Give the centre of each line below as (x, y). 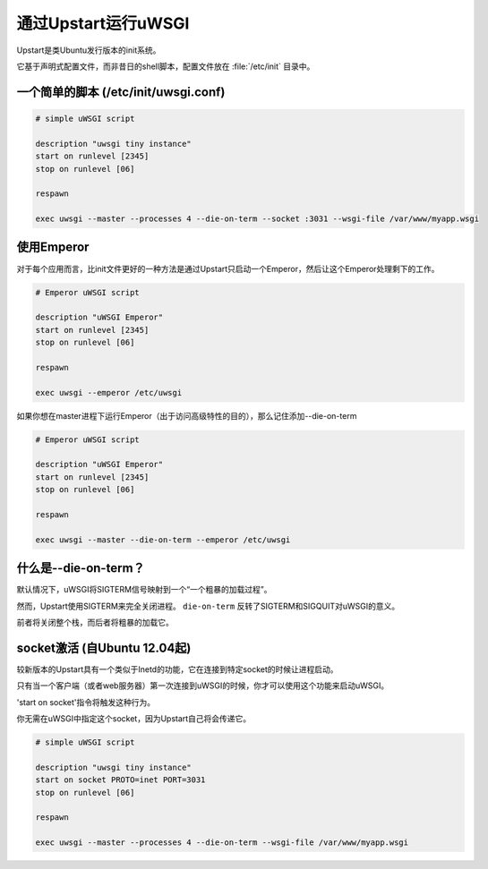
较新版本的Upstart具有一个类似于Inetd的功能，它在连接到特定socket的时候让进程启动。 (178, 669)
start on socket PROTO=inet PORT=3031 (120, 780)
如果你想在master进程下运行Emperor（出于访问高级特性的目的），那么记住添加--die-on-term (187, 415)
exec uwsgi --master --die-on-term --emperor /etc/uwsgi (163, 540)
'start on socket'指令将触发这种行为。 (86, 702)
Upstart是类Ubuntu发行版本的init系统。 (89, 50)
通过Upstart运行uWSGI (103, 23)
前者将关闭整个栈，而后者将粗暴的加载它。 (95, 623)
